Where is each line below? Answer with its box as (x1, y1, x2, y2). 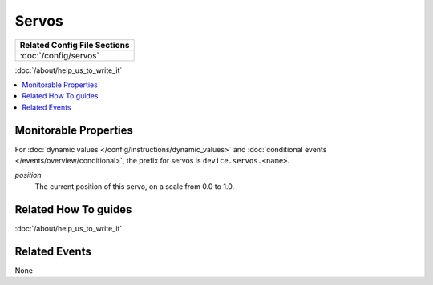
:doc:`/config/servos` (19, 50, 99, 61)
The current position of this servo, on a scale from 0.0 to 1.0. (34, 181, 235, 191)
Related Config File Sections (19, 39, 130, 50)
